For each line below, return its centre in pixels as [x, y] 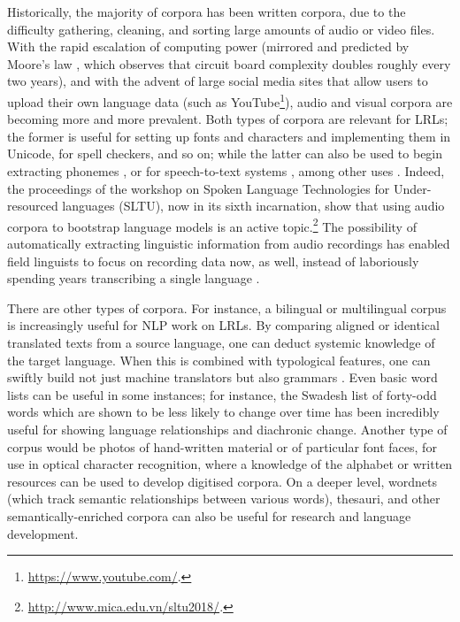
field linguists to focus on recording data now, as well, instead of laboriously [213, 261]
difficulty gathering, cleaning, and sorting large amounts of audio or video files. [221, 29]
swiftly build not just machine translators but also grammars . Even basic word [222, 377]
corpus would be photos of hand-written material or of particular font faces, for [222, 446]
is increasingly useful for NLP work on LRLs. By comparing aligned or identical [223, 325]
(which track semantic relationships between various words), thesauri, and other [224, 499]
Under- [412, 188]
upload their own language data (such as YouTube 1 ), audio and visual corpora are [230, 100]
